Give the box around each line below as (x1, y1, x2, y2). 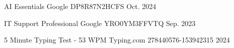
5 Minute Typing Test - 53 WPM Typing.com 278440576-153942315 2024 (4, 34, 230, 45)
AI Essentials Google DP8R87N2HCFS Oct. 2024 (4, 1, 157, 11)
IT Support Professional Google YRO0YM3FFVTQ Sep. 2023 (4, 17, 196, 28)
